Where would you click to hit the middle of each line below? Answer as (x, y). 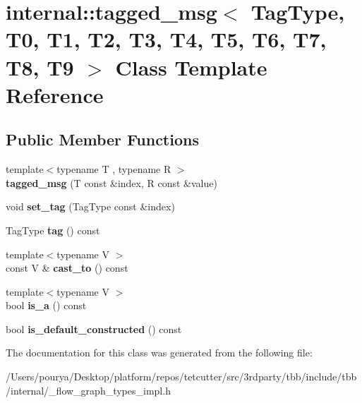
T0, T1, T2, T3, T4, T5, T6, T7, (166, 39)
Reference (55, 94)
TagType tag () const (53, 230)
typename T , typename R (114, 169)
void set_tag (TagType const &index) (90, 206)
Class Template (191, 67)
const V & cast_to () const (67, 268)
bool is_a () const (46, 305)
